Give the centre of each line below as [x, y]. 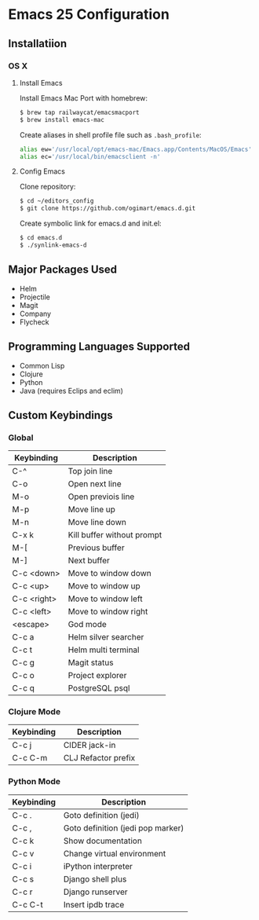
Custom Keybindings [61, 415]
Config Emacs [42, 171]
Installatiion [38, 44]
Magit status [91, 663]
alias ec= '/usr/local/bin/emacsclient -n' [90, 156]
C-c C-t [27, 904]
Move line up [92, 510]
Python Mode [35, 782]
